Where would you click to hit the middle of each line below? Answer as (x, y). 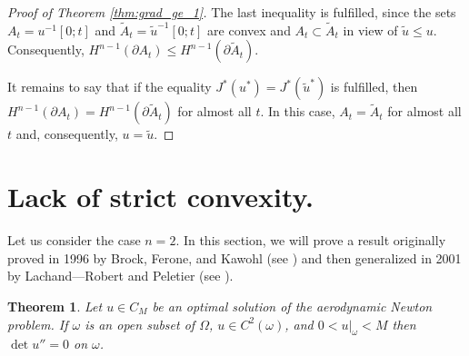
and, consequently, (67, 134)
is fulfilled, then (374, 87)
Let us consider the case (74, 240)
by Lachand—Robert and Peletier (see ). (120, 276)
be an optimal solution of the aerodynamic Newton (292, 306)
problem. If (38, 324)
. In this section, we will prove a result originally (311, 240)
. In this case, (298, 111)
